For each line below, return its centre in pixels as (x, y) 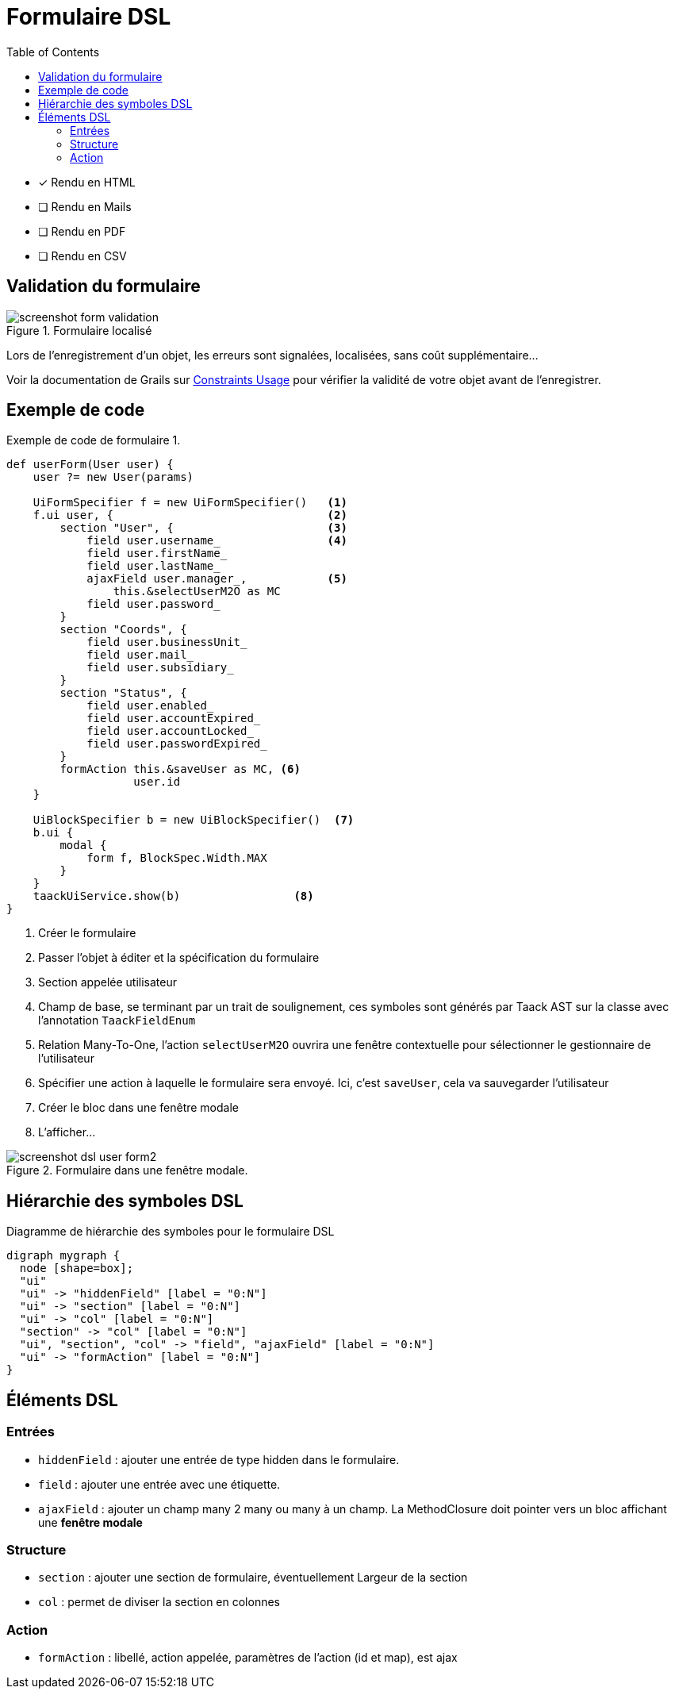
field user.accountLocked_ (170, 731)
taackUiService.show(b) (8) (173, 896)
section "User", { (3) (203, 528)
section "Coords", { (123, 630)
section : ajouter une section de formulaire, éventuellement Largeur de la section (253, 1578)
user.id (157, 782)
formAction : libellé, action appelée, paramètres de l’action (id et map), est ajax (248, 1657)
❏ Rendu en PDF (82, 231)
